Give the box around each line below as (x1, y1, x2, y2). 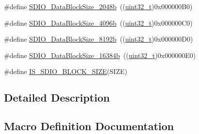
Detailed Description (4, 90, 110, 105)
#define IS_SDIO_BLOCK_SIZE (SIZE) (4, 66, 128, 76)
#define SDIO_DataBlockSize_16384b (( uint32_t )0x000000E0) (4, 50, 196, 60)
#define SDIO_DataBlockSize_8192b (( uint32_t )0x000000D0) (4, 34, 193, 44)
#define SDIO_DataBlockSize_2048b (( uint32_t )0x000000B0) (4, 1, 193, 11)
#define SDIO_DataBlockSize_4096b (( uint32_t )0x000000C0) (4, 17, 193, 28)
